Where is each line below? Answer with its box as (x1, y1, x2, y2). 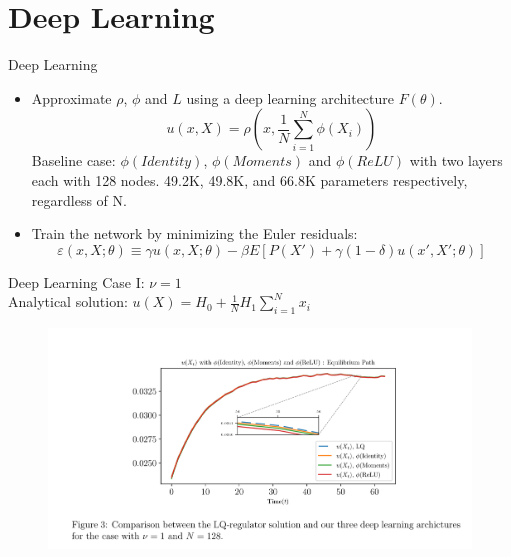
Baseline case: (31, 150, 116, 171)
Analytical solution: (8, 291, 128, 312)
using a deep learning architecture (186, 87, 395, 108)
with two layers (409, 150, 503, 171)
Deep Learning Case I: (8, 271, 145, 292)
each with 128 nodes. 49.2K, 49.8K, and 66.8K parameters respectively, (31, 169, 468, 190)
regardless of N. (31, 189, 127, 210)
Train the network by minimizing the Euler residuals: (31, 223, 358, 244)
